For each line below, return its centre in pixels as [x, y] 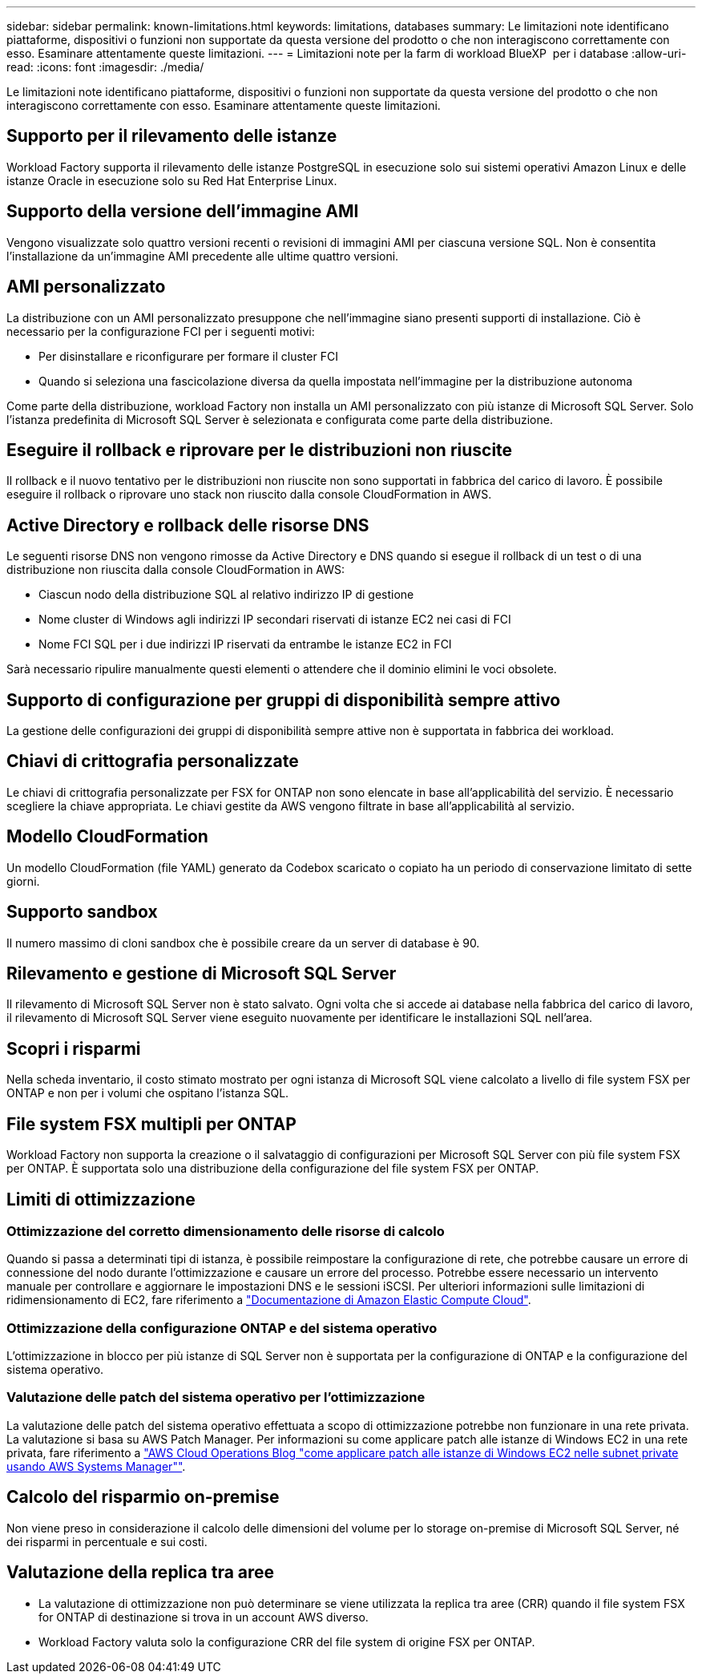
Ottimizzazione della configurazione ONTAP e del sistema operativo [222, 1328]
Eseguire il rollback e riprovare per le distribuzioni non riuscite [260, 450]
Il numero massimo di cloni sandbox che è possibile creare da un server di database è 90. [243, 943]
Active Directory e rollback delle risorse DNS [188, 525]
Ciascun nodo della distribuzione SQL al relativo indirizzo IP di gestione [226, 595]
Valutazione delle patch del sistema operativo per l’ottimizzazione [216, 1397]
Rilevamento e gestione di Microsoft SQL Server [202, 974]
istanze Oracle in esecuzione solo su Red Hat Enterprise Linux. [172, 180]
